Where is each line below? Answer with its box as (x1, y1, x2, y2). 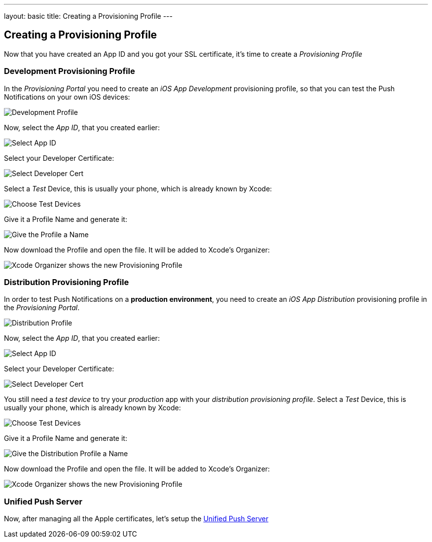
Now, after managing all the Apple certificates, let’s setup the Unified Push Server (4, 514, 269, 523)
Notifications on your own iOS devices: (4, 92, 130, 101)
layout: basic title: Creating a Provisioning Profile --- (4, 12, 173, 20)
